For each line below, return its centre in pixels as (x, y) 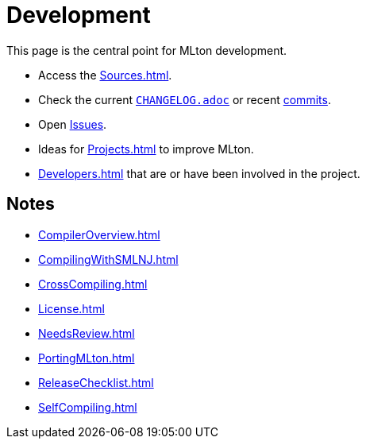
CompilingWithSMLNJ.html (108, 259)
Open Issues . (73, 124)
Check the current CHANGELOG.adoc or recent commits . (185, 99)
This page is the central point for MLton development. (147, 50)
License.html (71, 308)
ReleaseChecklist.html (96, 382)
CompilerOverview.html (99, 234)
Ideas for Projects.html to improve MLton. (146, 149)
